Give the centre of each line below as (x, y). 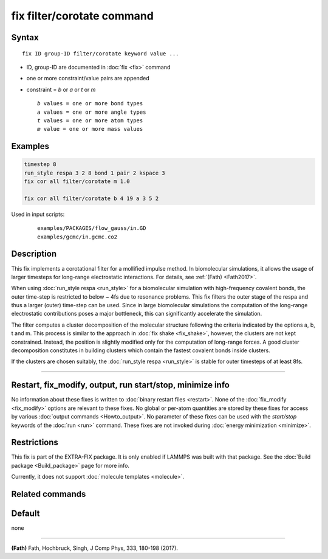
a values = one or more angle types (92, 112)
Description (34, 254)
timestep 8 (40, 165)
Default (26, 514)
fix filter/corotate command (83, 16)
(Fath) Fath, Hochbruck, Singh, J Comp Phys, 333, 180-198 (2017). (95, 548)
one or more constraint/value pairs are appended (88, 78)
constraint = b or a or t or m (61, 89)
